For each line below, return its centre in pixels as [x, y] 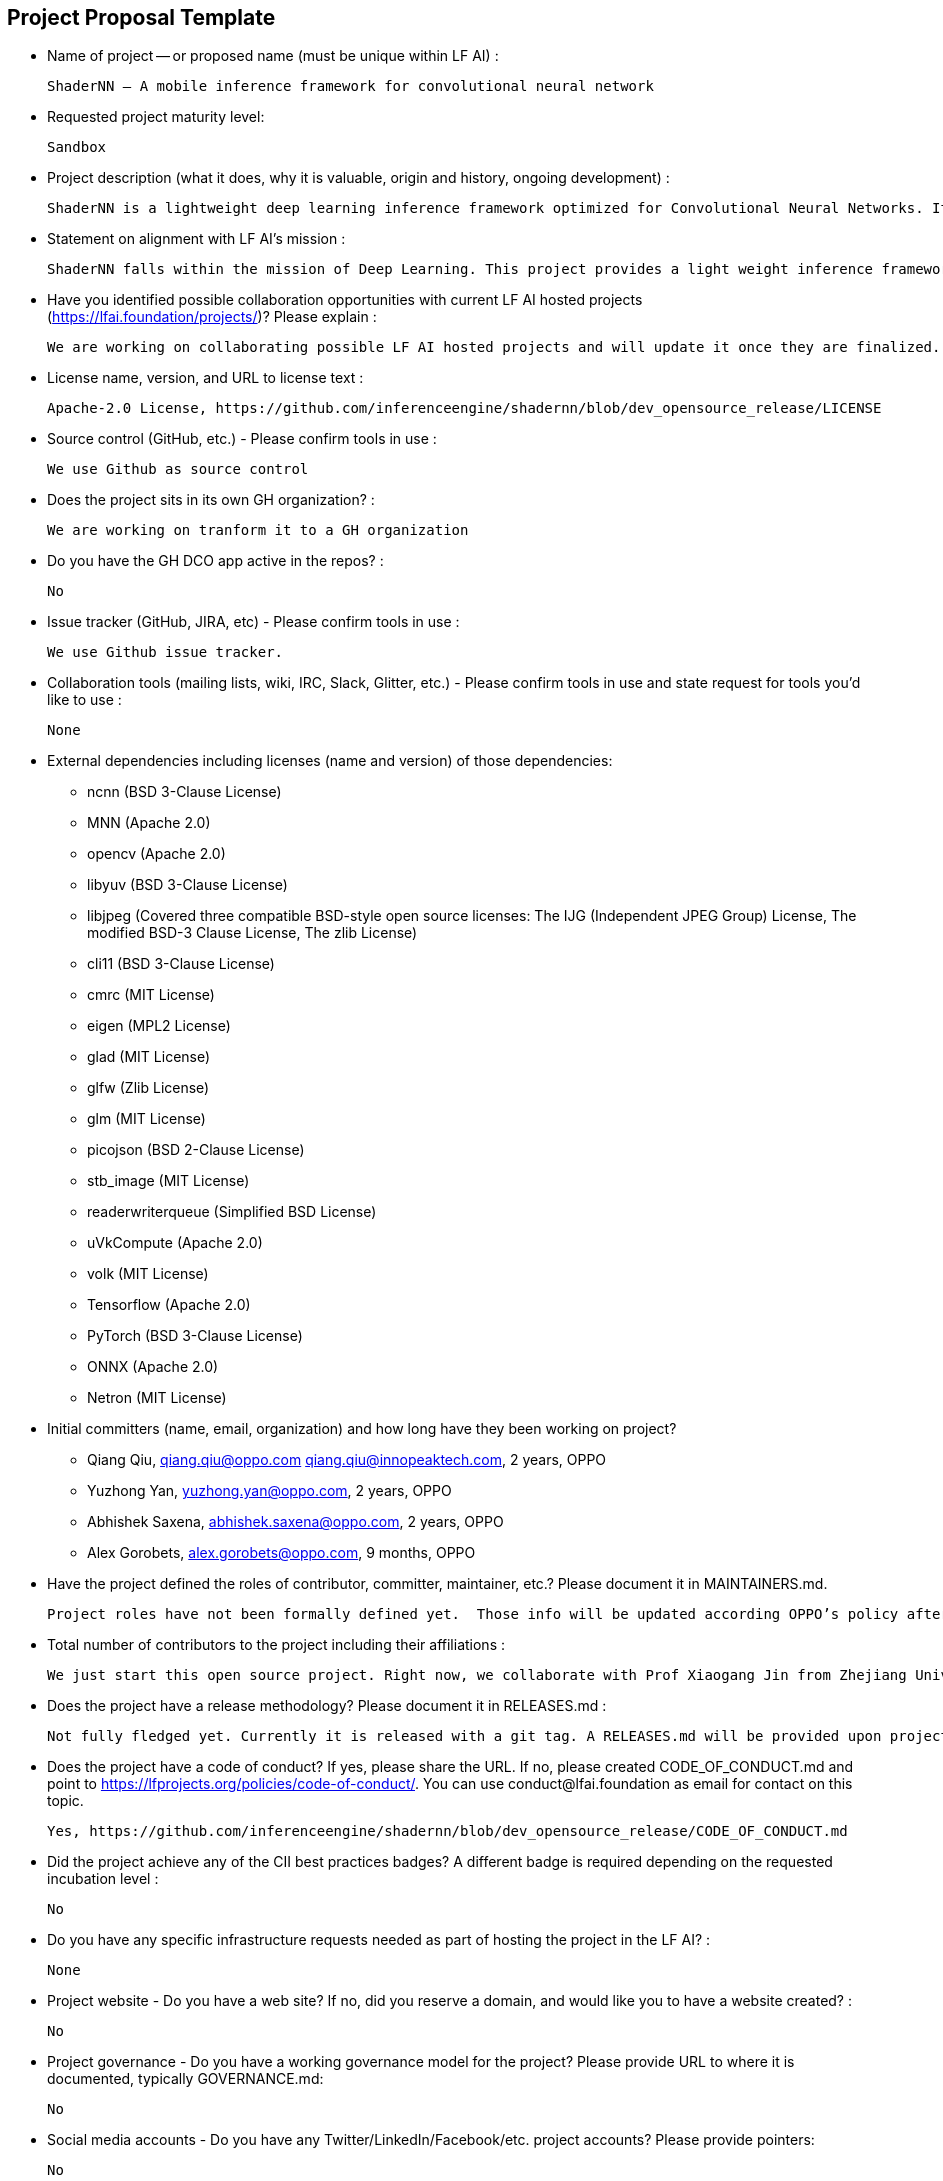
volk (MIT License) [148, 1274]
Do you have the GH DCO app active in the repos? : [215, 561]
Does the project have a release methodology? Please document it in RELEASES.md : [327, 1706]
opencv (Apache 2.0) [156, 854]
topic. [65, 1801]
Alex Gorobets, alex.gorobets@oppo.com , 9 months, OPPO [281, 1553]
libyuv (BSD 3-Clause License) [187, 885]
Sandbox [77, 147]
